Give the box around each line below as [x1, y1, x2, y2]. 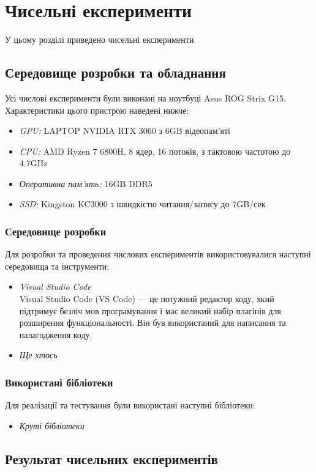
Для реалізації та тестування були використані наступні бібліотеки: [5, 399, 255, 411]
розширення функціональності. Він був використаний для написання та [19, 316, 286, 329]
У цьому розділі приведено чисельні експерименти [5, 33, 194, 46]
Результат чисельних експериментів [5, 449, 218, 468]
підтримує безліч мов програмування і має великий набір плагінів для [19, 304, 281, 317]
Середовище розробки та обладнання [5, 63, 226, 82]
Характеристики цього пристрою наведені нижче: [5, 103, 189, 116]
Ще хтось [19, 348, 58, 361]
